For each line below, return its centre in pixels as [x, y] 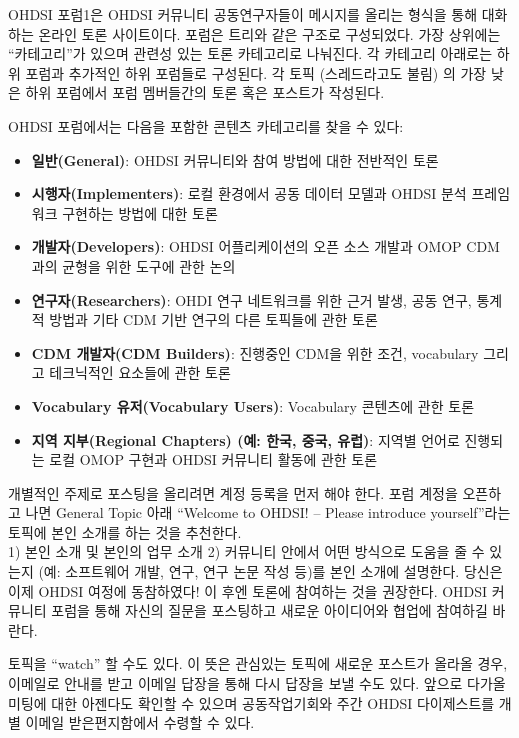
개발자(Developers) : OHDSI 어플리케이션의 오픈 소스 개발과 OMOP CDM [265, 246]
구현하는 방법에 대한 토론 [140, 212]
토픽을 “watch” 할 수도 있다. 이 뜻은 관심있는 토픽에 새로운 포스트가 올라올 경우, [258, 663]
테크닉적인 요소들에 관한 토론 [140, 372]
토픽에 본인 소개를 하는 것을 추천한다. [125, 531]
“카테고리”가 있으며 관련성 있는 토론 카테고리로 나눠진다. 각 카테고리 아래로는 [250, 53]
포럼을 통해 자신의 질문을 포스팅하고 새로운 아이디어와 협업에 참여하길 [269, 610]
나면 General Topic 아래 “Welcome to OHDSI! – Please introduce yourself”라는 [268, 512]
